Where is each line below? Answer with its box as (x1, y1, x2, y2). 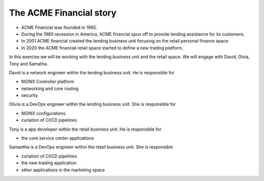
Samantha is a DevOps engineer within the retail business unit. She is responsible (9, 144, 173, 150)
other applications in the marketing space (21, 167, 105, 173)
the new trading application (21, 160, 77, 166)
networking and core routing (21, 86, 79, 91)
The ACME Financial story (9, 7, 117, 18)
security (21, 92, 38, 98)
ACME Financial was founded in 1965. (21, 24, 97, 30)
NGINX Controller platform (21, 79, 74, 85)
